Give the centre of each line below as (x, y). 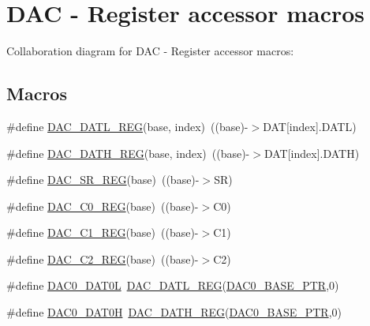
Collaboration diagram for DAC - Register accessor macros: (150, 51)
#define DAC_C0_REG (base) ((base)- (103, 206)
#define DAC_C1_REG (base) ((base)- (103, 232)
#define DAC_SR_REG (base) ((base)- (103, 180)
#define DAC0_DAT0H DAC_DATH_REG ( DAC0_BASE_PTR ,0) (174, 312)
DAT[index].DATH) (312, 153)
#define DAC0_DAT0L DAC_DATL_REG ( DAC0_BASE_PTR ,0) (173, 285)
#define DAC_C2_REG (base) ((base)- (103, 259)
